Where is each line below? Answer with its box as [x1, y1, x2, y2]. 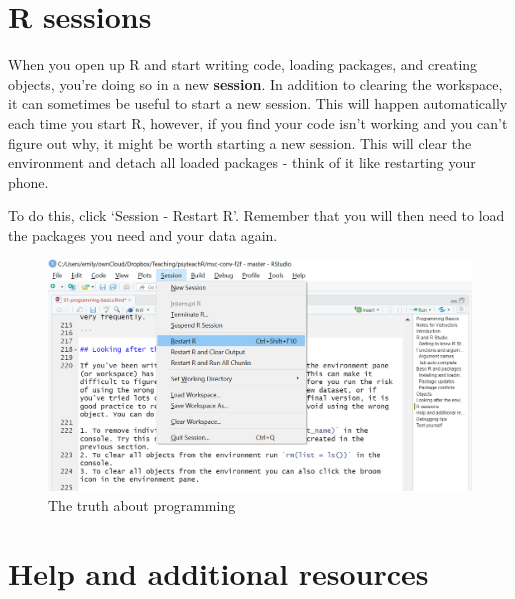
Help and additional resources [8, 553, 429, 594]
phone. [8, 171, 49, 192]
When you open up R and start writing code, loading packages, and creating [8, 54, 478, 75]
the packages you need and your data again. [8, 224, 278, 245]
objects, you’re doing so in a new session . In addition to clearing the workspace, [8, 73, 503, 94]
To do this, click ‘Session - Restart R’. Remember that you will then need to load [8, 205, 505, 226]
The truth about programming [48, 494, 236, 515]
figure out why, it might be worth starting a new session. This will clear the [8, 132, 472, 153]
